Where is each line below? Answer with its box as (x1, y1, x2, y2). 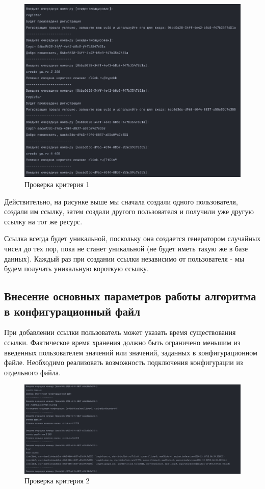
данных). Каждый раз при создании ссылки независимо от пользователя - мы (4, 253, 245, 264)
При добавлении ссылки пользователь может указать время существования (4, 327, 236, 338)
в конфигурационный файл (4, 303, 140, 319)
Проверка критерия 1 (24, 179, 90, 190)
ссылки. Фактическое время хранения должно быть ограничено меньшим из (4, 337, 241, 347)
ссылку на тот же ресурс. (4, 216, 83, 226)
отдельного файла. (4, 367, 61, 377)
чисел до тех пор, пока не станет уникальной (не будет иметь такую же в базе (4, 243, 248, 253)
